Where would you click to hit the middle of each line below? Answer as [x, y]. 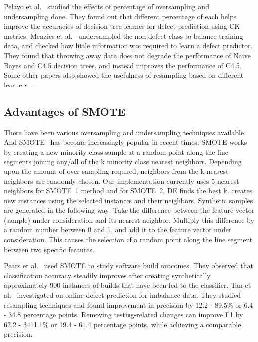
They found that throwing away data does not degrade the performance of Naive [127, 55]
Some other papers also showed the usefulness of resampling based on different [124, 75]
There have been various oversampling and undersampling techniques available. [125, 132]
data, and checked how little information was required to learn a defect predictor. [128, 45]
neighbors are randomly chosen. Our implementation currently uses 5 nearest [122, 181]
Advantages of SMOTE [65, 111]
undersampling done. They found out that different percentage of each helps [120, 16]
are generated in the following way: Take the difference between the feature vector [129, 210]
